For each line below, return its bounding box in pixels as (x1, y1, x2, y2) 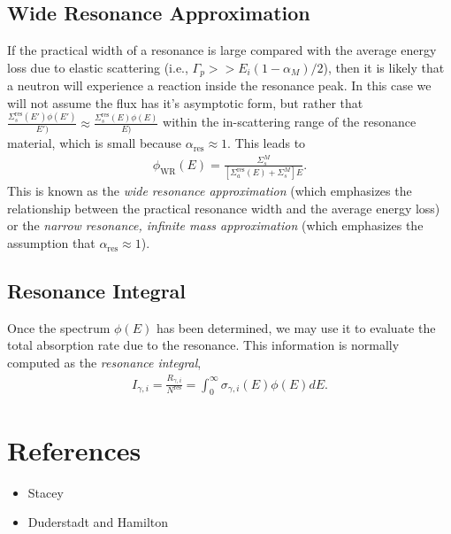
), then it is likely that (323, 58, 445, 76)
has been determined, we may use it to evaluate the (156, 318, 436, 337)
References (7, 431, 141, 468)
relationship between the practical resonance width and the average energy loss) (7, 198, 440, 217)
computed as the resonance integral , (7, 353, 202, 372)
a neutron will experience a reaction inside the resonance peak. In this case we (7, 76, 432, 95)
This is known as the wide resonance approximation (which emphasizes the (7, 182, 412, 200)
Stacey (27, 483, 64, 501)
